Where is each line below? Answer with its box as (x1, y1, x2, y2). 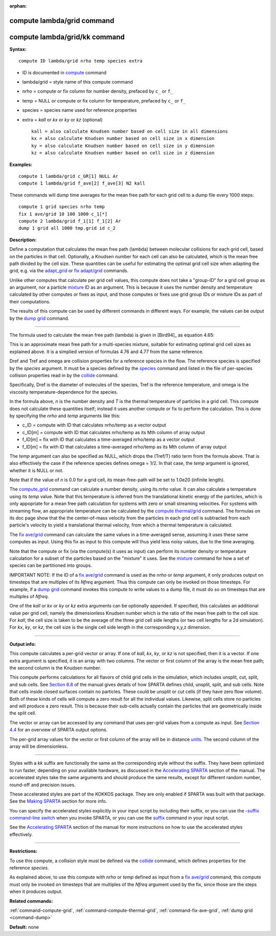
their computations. (9, 298, 51, 304)
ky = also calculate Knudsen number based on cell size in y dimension (31, 143, 215, 149)
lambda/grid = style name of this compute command (22, 79, 133, 85)
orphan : (9, 3, 27, 9)
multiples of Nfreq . (9, 593, 49, 599)
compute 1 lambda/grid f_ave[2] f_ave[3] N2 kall (18, 180, 146, 187)
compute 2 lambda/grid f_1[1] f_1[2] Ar (18, 218, 121, 224)
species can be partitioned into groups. (9, 562, 92, 568)
